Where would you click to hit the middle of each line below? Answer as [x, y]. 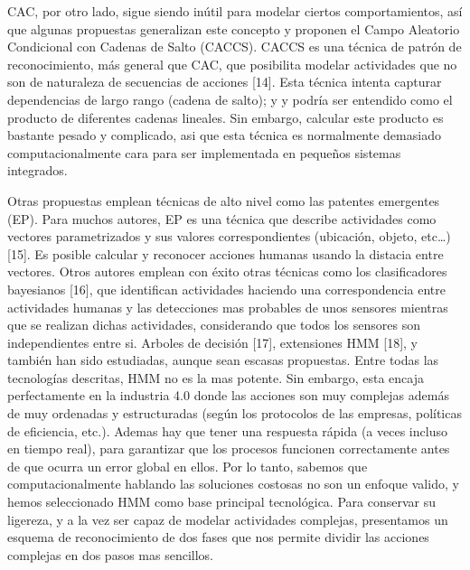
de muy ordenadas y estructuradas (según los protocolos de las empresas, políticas [235, 413]
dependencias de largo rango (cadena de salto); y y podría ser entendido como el [230, 99]
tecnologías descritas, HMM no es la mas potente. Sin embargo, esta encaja [216, 377]
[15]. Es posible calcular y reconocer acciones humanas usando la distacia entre [226, 253]
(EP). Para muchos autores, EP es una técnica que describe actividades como [222, 218]
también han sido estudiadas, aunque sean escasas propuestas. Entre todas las [223, 360]
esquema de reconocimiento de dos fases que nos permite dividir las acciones [218, 537]
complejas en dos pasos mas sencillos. [110, 554]
